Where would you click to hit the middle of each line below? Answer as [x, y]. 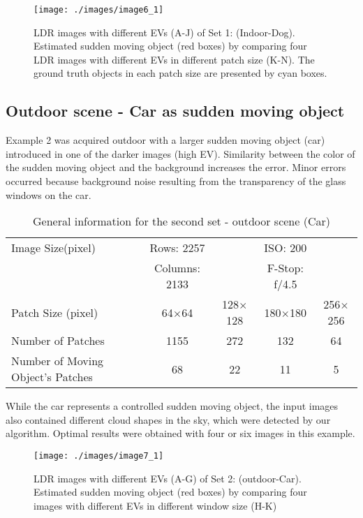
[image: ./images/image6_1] [99, 10]
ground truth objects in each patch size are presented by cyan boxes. [180, 73]
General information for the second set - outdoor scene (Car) [181, 221]
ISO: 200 [286, 248]
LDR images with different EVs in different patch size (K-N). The [174, 59]
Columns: [177, 268]
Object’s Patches [52, 377]
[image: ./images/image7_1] [99, 456]
